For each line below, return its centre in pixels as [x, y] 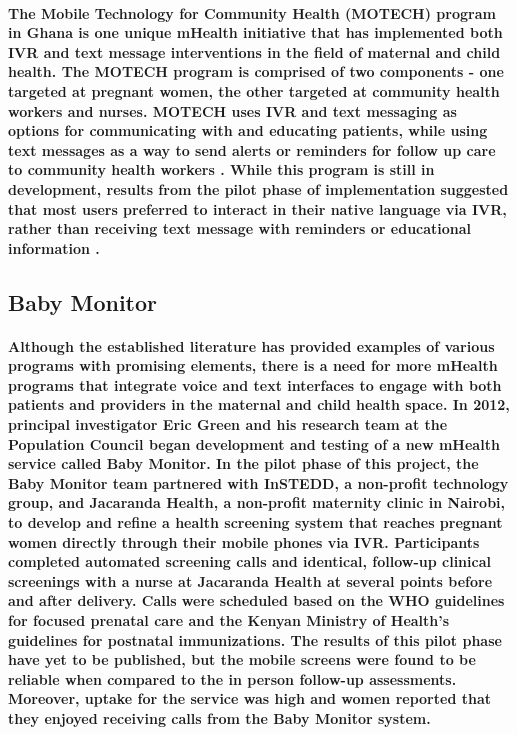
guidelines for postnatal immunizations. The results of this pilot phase [255, 639]
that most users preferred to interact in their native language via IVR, [257, 208]
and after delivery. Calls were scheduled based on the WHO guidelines [256, 600]
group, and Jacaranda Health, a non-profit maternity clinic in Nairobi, [257, 502]
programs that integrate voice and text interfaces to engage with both [255, 384]
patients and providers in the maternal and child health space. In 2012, [259, 404]
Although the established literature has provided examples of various [251, 345]
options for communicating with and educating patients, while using [248, 130]
